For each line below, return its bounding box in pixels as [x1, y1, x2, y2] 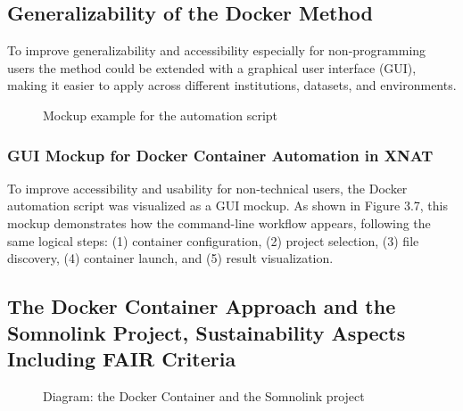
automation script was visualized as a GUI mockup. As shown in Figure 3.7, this [7, 196, 449, 215]
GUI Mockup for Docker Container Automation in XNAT [7, 144, 434, 166]
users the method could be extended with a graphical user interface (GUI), [7, 58, 417, 77]
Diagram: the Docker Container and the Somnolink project [43, 386, 365, 405]
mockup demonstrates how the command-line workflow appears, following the [7, 213, 431, 232]
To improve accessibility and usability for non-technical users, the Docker [7, 178, 408, 197]
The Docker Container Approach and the [7, 292, 396, 320]
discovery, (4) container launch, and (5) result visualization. [7, 249, 334, 267]
